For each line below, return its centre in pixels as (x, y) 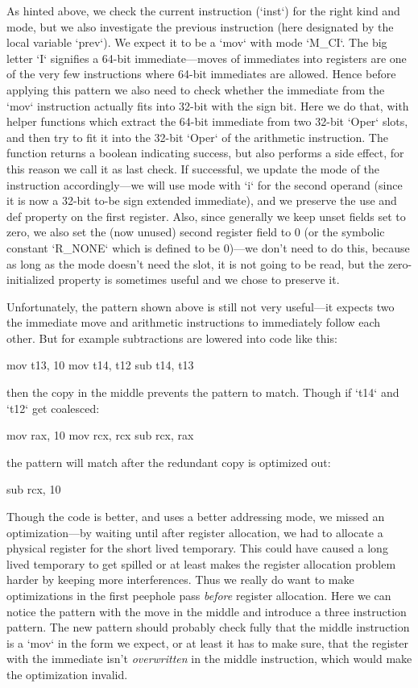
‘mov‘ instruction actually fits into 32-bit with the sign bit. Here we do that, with (208, 105)
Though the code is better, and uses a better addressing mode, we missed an (196, 517)
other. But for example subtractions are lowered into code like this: (172, 338)
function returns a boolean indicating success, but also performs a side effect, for (205, 153)
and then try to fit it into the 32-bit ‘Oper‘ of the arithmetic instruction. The (197, 137)
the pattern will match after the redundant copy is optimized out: (169, 462)
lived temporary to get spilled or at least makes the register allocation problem (201, 563)
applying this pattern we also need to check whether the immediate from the (196, 89)
